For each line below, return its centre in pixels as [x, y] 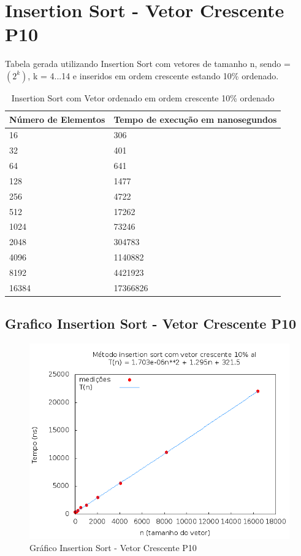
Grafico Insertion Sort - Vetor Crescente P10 [151, 323]
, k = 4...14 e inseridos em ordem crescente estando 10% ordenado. [153, 75]
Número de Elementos [57, 119]
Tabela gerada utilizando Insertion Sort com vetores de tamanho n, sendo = [148, 64]
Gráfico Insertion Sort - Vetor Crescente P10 [113, 547]
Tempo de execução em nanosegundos [195, 119]
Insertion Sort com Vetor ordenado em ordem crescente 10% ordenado [143, 97]
